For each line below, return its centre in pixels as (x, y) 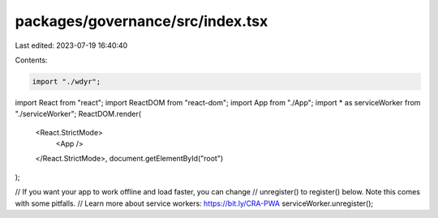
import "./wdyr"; (67, 81)
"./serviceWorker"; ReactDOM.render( (78, 114)
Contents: (31, 60)
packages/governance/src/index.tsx (142, 21)
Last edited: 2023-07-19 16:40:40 (71, 45)
